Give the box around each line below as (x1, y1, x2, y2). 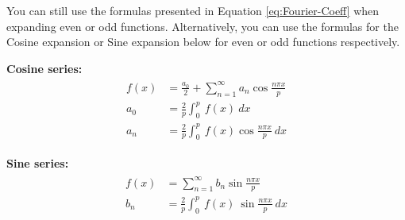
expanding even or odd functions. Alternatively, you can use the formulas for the (6, 17, 399, 34)
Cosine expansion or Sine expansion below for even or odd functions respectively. (6, 33, 400, 50)
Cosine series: (6, 60, 83, 76)
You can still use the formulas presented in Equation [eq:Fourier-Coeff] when (6, 2, 380, 18)
